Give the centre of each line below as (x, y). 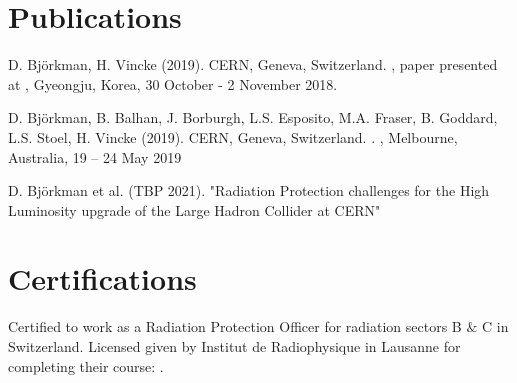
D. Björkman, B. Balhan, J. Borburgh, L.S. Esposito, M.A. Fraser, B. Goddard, (253, 117)
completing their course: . (86, 365)
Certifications (102, 278)
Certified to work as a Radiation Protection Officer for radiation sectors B (235, 326)
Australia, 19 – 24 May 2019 (95, 156)
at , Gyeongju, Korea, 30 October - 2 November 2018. (173, 83)
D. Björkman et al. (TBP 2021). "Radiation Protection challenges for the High (249, 190)
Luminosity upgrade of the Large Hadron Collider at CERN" (194, 209)
